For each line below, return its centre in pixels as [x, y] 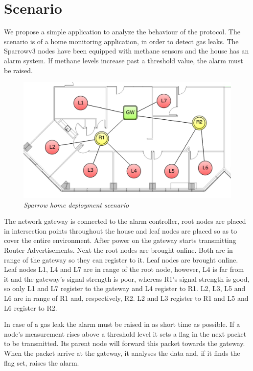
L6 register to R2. [31, 307]
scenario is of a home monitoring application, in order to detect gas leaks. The [121, 41]
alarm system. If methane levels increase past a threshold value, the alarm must [124, 60]
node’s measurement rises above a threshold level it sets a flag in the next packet [125, 333]
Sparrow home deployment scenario [76, 204]
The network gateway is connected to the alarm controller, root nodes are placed [125, 221]
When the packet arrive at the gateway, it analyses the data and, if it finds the [122, 353]
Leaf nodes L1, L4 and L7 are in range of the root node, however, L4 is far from [124, 269]
